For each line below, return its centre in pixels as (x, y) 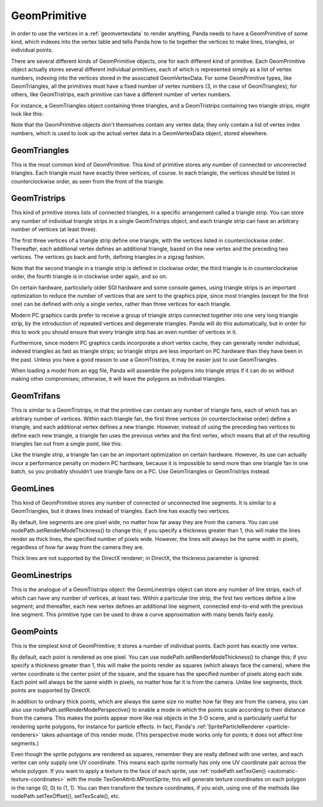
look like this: (27, 114)
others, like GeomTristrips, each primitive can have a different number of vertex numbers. (121, 94)
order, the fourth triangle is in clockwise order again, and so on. (89, 276)
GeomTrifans (36, 396)
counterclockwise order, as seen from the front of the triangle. (88, 181)
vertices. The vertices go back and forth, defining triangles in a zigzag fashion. (108, 257)
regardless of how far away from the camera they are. (77, 547)
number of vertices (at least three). (54, 230)
